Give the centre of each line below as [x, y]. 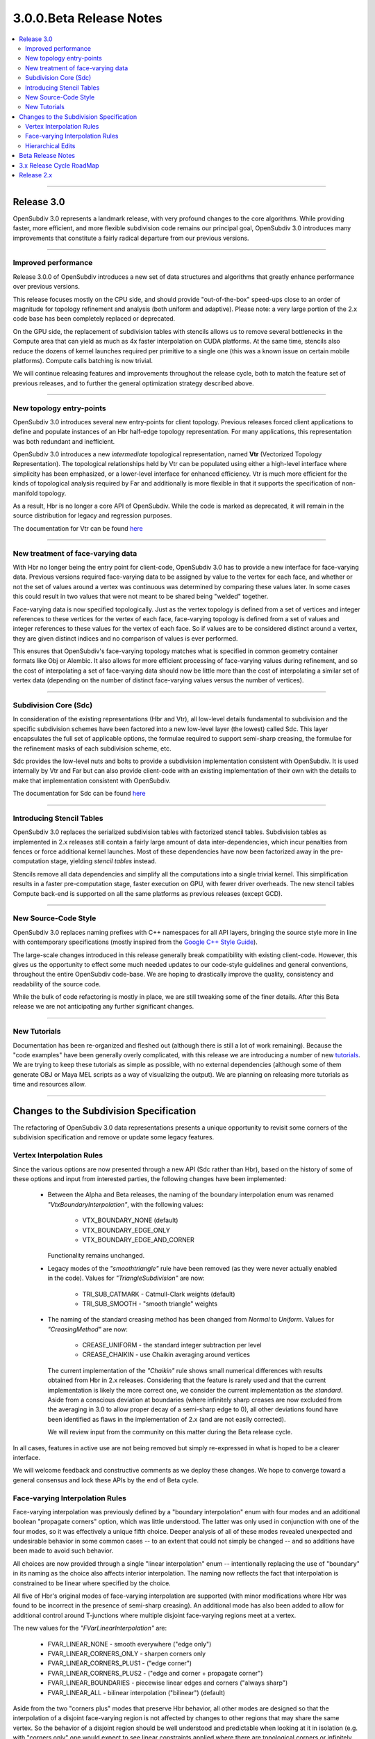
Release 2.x [36, 175]
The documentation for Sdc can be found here [79, 794]
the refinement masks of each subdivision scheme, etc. [92, 748]
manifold [25, 493]
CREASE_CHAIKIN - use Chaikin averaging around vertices [166, 1355]
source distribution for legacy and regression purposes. [92, 515]
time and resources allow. [50, 1084]
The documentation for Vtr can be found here [78, 528]
